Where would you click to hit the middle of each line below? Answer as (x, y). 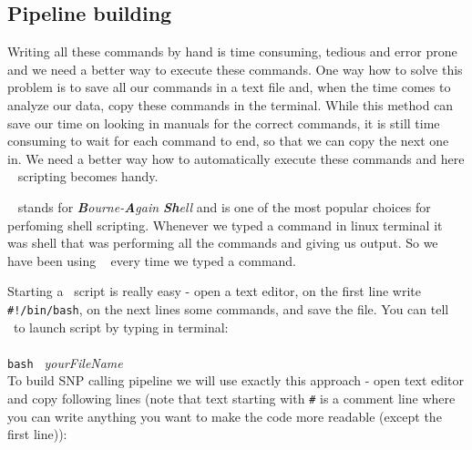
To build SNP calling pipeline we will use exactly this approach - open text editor (236, 380)
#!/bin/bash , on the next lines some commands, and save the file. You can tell (228, 308)
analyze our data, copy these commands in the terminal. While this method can (231, 104)
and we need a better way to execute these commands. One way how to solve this (235, 69)
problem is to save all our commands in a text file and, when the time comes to (229, 87)
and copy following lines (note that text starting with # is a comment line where (231, 399)
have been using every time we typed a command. (152, 260)
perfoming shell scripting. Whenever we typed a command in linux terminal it (225, 225)
